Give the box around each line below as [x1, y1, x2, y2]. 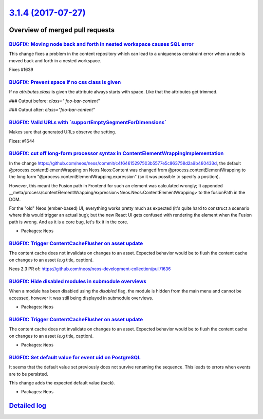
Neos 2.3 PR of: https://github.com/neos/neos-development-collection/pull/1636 [9, 266, 171, 272]
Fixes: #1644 [9, 138, 35, 144]
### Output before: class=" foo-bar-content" [9, 98, 100, 104]
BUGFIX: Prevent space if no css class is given [9, 78, 121, 85]
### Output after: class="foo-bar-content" [9, 107, 95, 113]
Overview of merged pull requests [9, 26, 115, 34]
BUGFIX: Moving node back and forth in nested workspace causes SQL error [9, 40, 194, 47]
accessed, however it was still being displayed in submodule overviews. [9, 295, 153, 301]
